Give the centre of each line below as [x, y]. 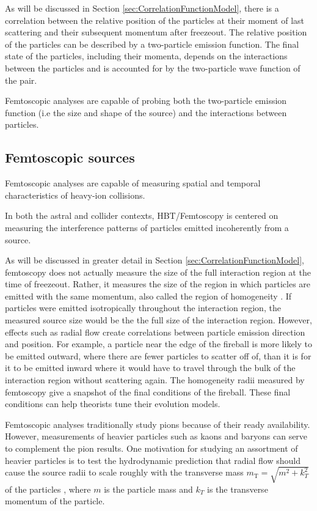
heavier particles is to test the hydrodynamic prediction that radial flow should [153, 460]
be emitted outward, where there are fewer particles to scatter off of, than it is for [158, 355]
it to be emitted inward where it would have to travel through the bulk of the [150, 368]
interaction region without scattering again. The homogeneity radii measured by [155, 380]
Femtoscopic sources [70, 157]
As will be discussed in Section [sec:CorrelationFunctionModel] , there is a [142, 8]
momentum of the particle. [55, 501]
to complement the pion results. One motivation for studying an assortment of [151, 448]
